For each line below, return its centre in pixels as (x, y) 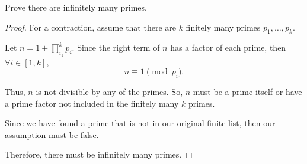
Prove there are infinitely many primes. (76, 7)
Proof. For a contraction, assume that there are (90, 27)
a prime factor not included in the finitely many (92, 103)
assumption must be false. (52, 134)
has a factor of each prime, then (228, 47)
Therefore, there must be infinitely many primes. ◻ (99, 154)
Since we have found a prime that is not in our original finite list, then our (140, 123)
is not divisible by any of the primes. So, (109, 91)
